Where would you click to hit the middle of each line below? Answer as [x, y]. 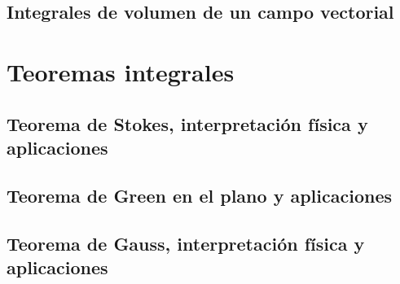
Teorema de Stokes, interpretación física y [187, 123]
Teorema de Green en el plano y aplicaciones [199, 195]
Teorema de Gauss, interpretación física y [186, 243]
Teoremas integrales [121, 71]
